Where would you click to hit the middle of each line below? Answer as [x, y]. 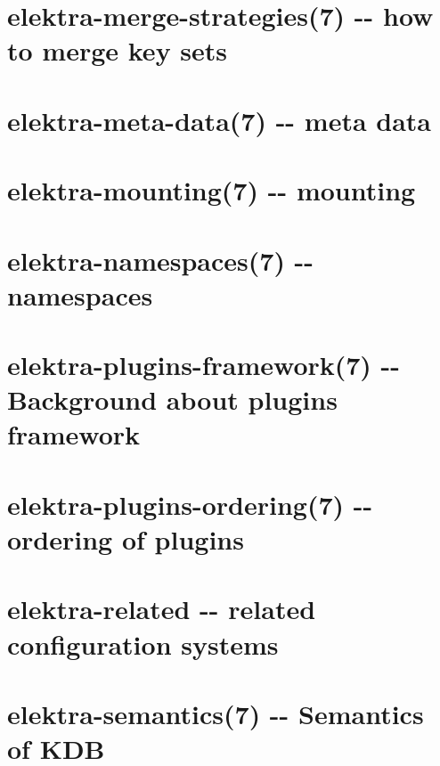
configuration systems [143, 644]
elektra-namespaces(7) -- [161, 260]
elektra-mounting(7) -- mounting [212, 190]
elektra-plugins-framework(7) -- [204, 365]
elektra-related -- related [162, 609]
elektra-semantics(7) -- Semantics [216, 713]
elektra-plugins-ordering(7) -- [190, 504]
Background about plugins [172, 399]
